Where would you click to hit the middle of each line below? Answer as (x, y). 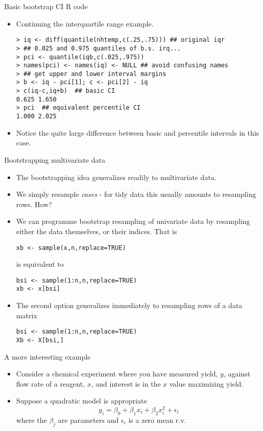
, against (237, 374)
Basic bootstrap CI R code (46, 6)
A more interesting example (47, 356)
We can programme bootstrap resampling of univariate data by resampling (133, 221)
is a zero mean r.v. (157, 420)
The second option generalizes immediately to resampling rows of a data (129, 305)
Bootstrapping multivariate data (55, 159)
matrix (27, 315)
